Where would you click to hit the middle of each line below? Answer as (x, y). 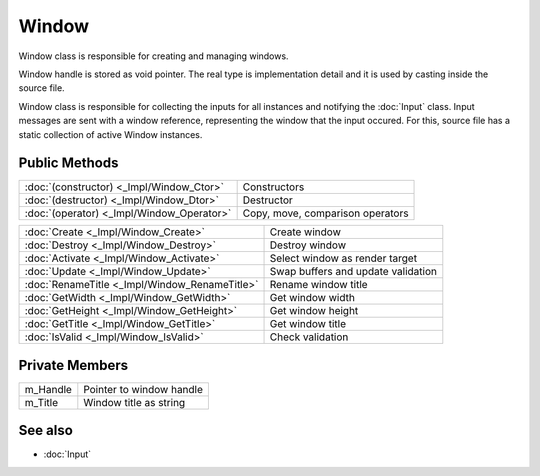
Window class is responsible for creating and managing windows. (153, 56)
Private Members (73, 365)
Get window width (312, 298)
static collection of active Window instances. (110, 134)
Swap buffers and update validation (353, 272)
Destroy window (308, 245)
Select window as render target (343, 258)
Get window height (314, 311)
